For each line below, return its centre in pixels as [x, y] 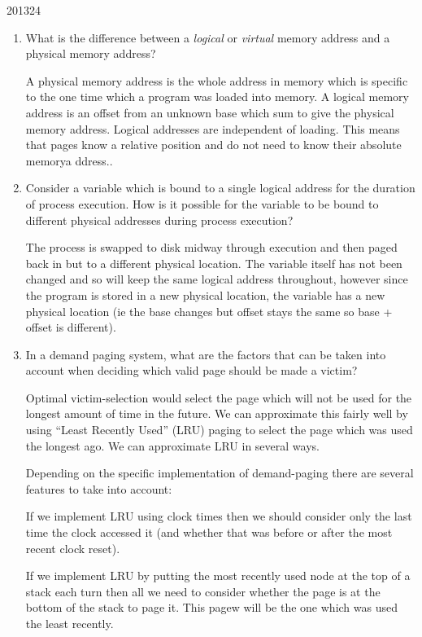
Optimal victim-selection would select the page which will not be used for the [219, 397]
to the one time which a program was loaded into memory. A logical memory [217, 97]
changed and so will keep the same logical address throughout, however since [217, 279]
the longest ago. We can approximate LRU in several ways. [172, 445]
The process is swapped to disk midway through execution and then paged [211, 247]
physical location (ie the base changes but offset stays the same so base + [209, 311]
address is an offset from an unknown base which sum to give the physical [210, 112]
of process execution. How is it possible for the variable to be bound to [202, 203]
